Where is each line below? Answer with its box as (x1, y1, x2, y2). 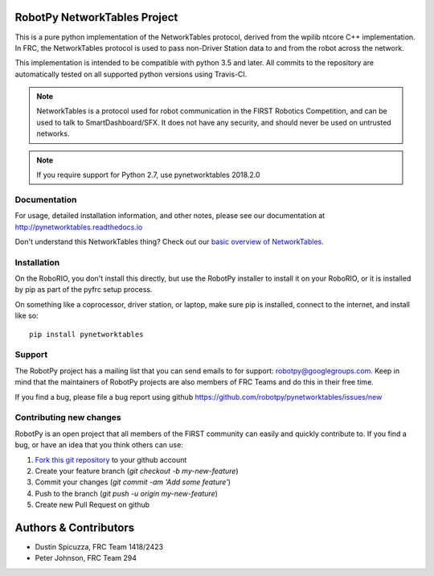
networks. (36, 129, 70, 138)
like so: (14, 311, 39, 321)
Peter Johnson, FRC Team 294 (35, 553, 137, 563)
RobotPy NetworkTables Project (14, 10, 178, 24)
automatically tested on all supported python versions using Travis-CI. (14, 69, 248, 79)
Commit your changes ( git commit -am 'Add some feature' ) (35, 477, 231, 487)
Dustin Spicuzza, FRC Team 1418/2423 (35, 541, 164, 551)
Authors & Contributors (14, 520, 135, 534)
